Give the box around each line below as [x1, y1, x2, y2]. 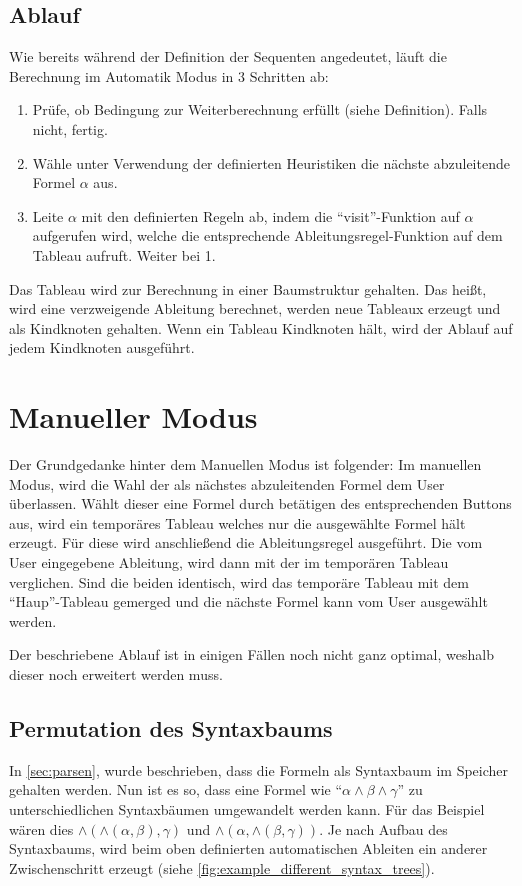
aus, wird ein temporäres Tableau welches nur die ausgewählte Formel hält [9, 512, 466, 533]
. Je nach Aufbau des [319, 818, 448, 839]
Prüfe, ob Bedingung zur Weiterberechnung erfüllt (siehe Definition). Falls [32, 99, 488, 120]
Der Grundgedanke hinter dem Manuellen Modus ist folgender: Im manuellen [9, 454, 482, 475]
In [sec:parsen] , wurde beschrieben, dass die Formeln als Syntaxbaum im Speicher [9, 759, 509, 780]
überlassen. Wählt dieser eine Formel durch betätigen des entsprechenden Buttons [9, 493, 512, 514]
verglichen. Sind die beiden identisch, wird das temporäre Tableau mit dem [9, 571, 469, 592]
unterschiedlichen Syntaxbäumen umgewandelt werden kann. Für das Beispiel [9, 798, 485, 819]
